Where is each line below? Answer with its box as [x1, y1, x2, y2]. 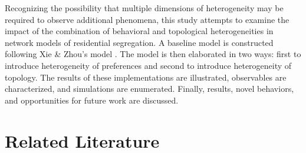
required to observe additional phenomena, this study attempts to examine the [5, 13, 289, 25]
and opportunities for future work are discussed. [5, 94, 179, 106]
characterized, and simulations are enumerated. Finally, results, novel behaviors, [5, 82, 294, 95]
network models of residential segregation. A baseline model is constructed [5, 36, 274, 48]
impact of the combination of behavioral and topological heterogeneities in [5, 25, 274, 37]
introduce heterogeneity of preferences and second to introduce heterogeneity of [5, 59, 292, 71]
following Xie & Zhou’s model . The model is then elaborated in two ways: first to [5, 48, 301, 60]
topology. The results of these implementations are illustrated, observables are [5, 71, 287, 83]
